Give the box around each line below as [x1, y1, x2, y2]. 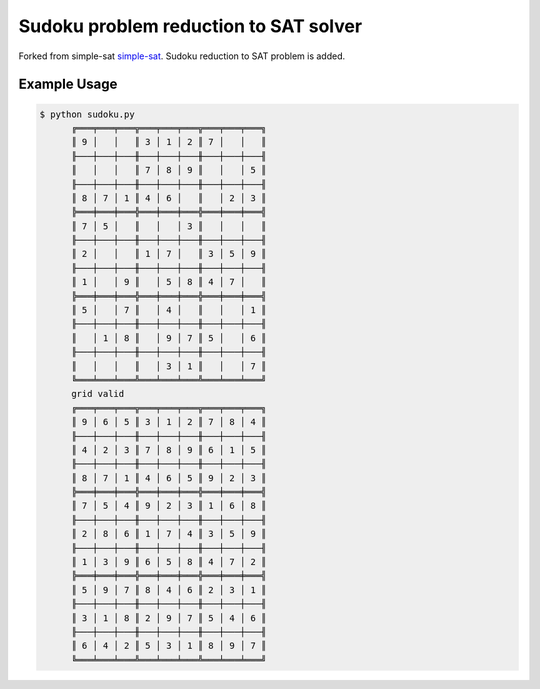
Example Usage [18, 76, 118, 93]
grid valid [71, 388, 125, 400]
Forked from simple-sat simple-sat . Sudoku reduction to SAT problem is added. [18, 50, 346, 62]
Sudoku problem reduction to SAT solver [18, 15, 363, 37]
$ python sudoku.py [39, 108, 135, 120]
